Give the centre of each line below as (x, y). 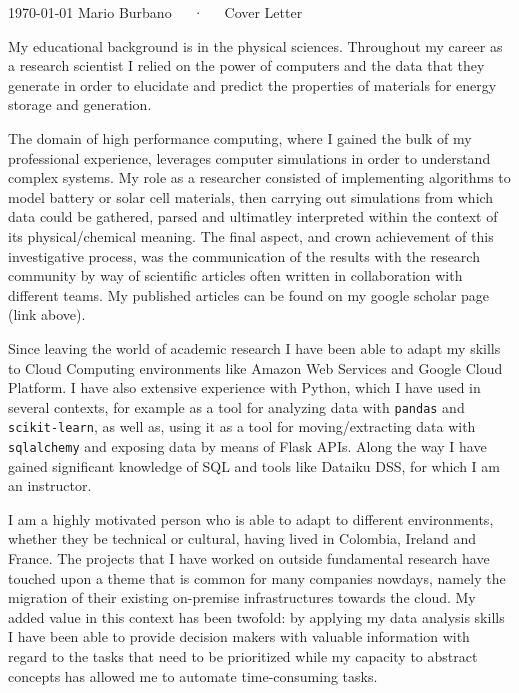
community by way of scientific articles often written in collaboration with (235, 275)
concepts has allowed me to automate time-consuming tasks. (193, 675)
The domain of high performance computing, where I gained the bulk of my (240, 137)
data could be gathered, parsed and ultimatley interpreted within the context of (253, 216)
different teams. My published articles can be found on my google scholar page (249, 294)
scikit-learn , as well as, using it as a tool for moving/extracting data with (242, 426)
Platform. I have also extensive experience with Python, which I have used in (244, 387)
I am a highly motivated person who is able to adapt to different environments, (251, 518)
